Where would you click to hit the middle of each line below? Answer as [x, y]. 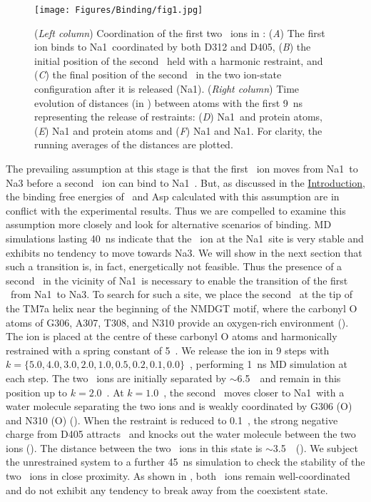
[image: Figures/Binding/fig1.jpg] [119, 10]
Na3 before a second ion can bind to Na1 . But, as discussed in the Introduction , [185, 182]
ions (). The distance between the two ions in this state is [134, 447]
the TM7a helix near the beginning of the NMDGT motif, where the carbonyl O [182, 308]
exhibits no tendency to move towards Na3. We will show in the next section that [184, 252]
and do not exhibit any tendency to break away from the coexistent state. [167, 490]
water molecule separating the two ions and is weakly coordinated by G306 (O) [179, 406]
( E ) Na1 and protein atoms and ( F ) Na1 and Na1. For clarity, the [178, 130]
